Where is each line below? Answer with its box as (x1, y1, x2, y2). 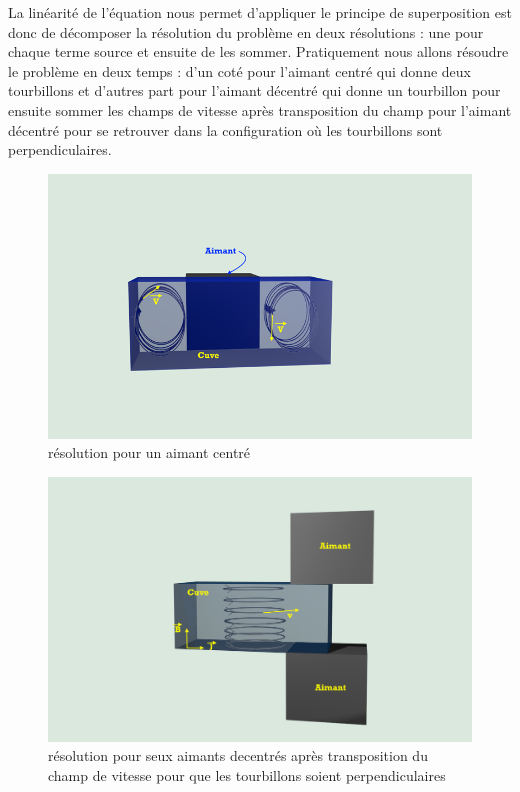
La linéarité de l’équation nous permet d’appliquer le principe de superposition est (8, 2, 512, 22)
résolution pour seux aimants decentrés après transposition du (48, 745, 428, 766)
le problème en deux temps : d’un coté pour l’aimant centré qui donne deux (8, 60, 471, 81)
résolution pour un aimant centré (48, 442, 251, 463)
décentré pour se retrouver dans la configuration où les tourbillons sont (8, 119, 443, 140)
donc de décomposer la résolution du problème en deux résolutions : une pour (8, 21, 484, 42)
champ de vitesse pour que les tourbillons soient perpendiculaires (48, 764, 446, 785)
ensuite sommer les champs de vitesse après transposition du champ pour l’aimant (8, 99, 512, 120)
